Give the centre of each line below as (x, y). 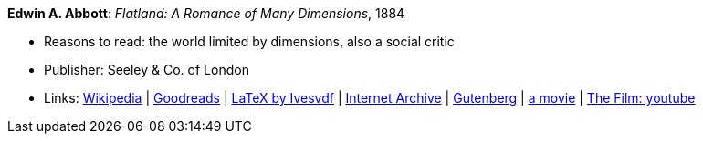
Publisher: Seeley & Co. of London (147, 70)
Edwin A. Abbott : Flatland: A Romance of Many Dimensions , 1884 (206, 13)
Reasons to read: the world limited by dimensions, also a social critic (249, 41)
